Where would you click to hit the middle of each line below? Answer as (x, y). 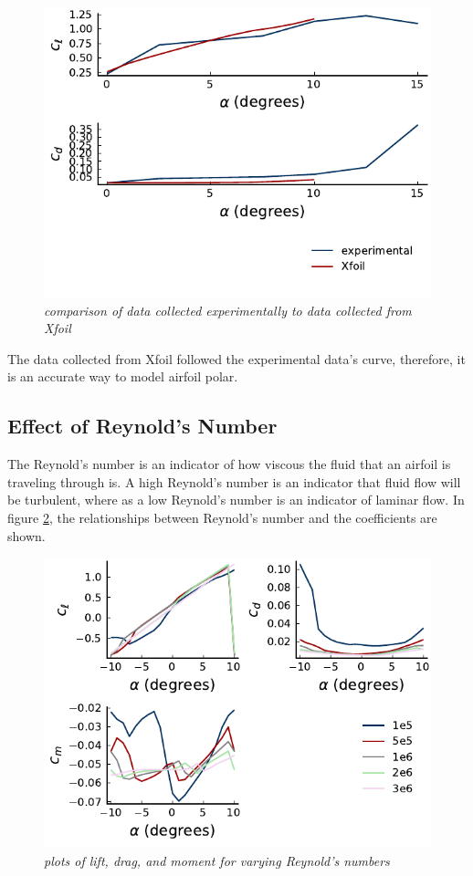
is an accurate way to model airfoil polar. (123, 376)
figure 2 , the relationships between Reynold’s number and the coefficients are (222, 517)
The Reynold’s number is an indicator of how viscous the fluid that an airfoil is (229, 464)
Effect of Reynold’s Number (142, 426)
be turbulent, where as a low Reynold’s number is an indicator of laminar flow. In (236, 500)
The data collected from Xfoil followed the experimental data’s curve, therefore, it (236, 358)
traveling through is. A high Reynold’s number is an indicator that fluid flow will (234, 481)
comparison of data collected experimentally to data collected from (228, 310)
